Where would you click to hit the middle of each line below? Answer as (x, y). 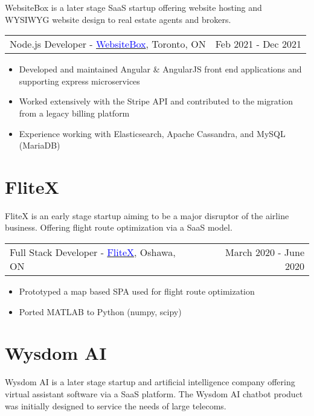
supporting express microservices (79, 81)
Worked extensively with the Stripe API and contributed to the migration (156, 101)
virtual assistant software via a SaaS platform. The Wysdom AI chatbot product (154, 393)
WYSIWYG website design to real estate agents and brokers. (118, 19)
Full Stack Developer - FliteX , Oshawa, (93, 252)
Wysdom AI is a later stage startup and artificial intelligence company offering (150, 382)
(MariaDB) (40, 145)
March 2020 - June (265, 252)
